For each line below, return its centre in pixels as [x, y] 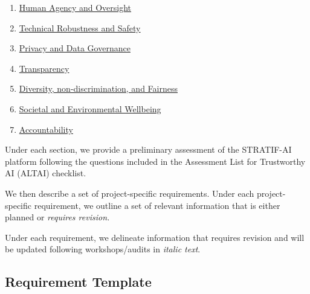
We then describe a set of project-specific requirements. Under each [130, 193]
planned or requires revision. [57, 217]
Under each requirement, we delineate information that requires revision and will [155, 237]
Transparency [44, 68]
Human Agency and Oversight [75, 7]
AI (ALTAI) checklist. [46, 173]
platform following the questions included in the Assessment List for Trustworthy [155, 161]
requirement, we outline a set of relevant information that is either [157, 205]
